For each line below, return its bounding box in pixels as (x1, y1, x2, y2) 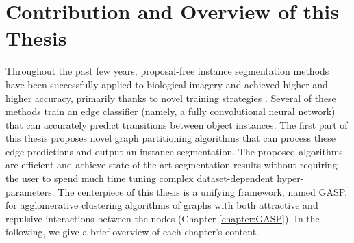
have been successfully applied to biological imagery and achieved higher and (5, 77, 328, 91)
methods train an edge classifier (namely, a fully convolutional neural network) (5, 104, 336, 118)
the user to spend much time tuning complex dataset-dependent (5, 171, 274, 186)
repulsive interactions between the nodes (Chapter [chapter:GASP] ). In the (5, 211, 320, 225)
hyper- (277, 171, 304, 186)
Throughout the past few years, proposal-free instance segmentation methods (5, 64, 329, 78)
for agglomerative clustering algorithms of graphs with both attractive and (5, 198, 318, 212)
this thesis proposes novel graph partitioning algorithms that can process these (5, 131, 336, 145)
